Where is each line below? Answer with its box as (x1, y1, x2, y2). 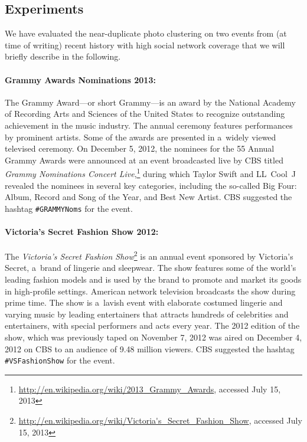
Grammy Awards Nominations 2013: (5, 73, 156, 86)
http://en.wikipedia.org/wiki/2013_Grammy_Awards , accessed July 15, (18, 382, 281, 395)
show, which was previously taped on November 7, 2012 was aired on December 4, (5, 331, 302, 343)
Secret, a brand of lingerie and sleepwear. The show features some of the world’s (5, 261, 296, 274)
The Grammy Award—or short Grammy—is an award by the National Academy (5, 96, 296, 108)
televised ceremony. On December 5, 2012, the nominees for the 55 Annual (5, 142, 275, 155)
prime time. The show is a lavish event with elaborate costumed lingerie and (5, 296, 283, 309)
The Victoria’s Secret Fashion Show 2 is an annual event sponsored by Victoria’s (5, 248, 293, 262)
